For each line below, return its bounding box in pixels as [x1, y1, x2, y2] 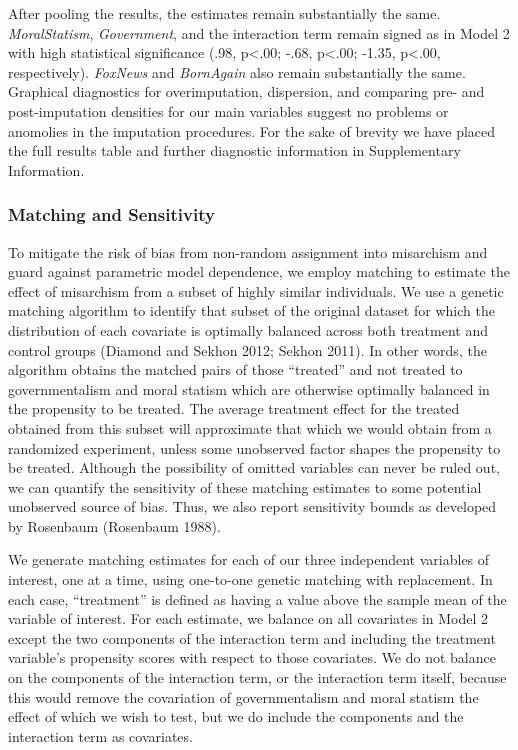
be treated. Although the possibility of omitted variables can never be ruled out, [8, 457, 500, 478]
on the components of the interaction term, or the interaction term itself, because [8, 667, 507, 688]
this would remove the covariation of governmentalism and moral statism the [8, 686, 479, 707]
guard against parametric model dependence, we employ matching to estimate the [8, 261, 510, 282]
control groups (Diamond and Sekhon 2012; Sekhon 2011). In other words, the [8, 339, 487, 360]
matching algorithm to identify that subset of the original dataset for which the [8, 300, 495, 321]
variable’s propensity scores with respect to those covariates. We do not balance [8, 647, 496, 668]
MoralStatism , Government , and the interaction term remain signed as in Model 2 [8, 22, 510, 43]
